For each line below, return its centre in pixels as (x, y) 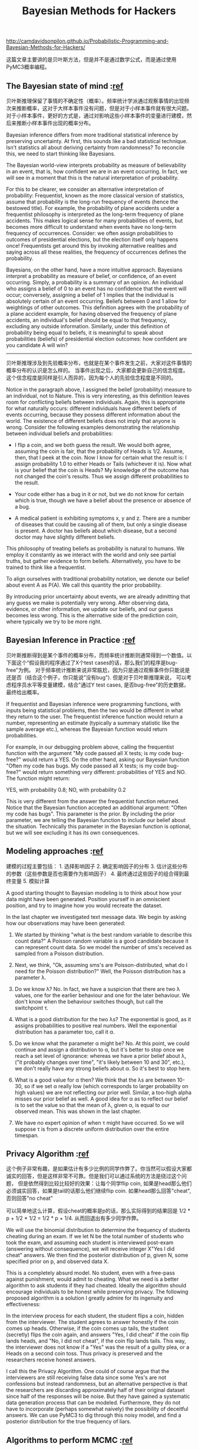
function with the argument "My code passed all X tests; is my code (88, 753)
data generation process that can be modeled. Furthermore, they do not (93, 1403)
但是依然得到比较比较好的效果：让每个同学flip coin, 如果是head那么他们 (105, 1183)
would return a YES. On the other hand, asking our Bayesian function (106, 759)
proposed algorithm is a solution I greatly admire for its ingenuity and (90, 1298)
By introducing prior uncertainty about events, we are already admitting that (98, 596)
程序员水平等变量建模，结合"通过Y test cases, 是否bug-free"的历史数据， (100, 685)
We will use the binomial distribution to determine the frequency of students (98, 1230)
